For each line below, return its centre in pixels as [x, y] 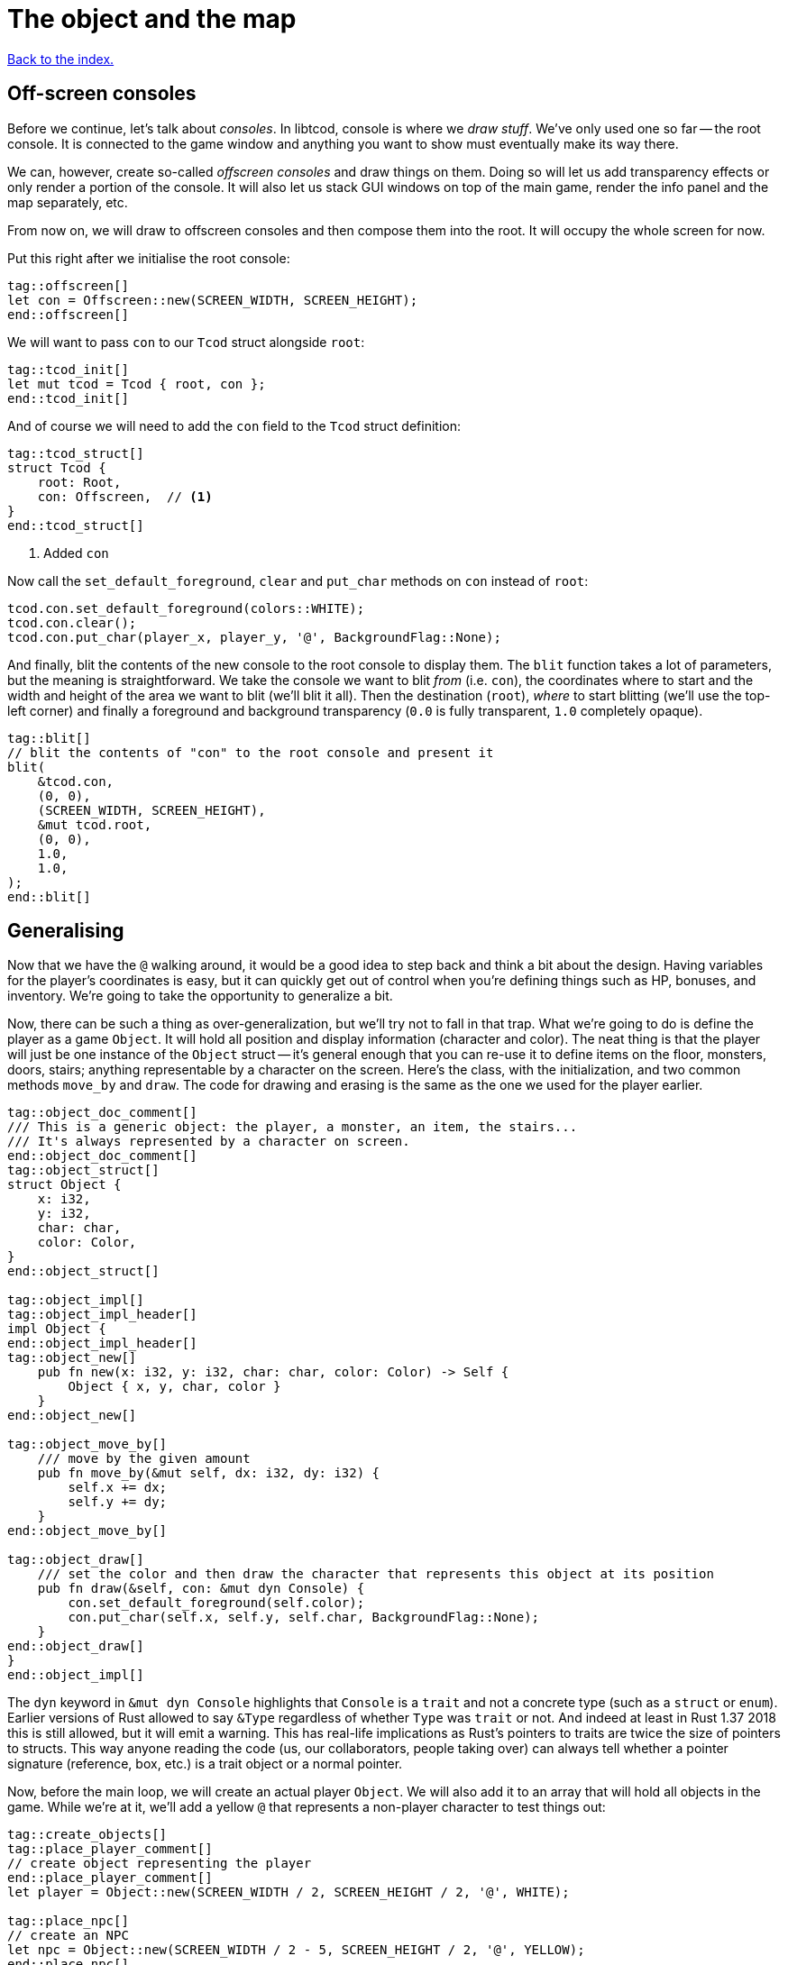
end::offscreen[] [68, 314]
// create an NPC [68, 1936]
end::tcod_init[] [68, 398]
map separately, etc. [68, 202]
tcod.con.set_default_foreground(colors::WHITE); [186, 608]
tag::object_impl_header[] [102, 1315]
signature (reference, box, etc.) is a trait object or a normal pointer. [205, 1764]
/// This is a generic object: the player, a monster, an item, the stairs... [293, 1127]
